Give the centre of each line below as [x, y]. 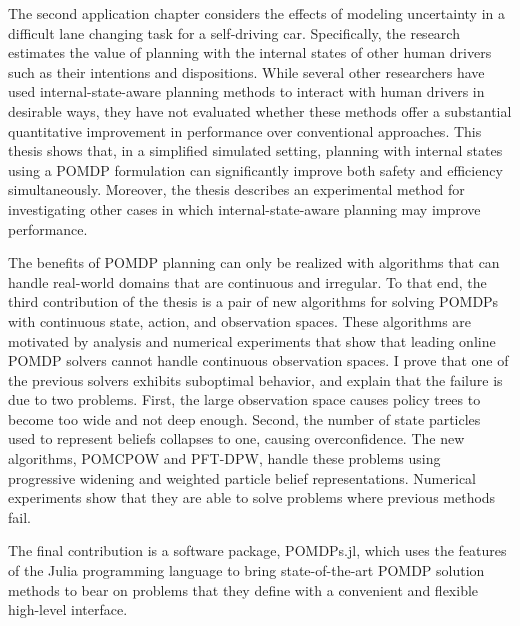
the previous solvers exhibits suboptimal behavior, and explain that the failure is [255, 379]
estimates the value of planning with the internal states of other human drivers [250, 52]
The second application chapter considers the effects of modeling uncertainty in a [257, 13]
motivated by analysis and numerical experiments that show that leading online [252, 340]
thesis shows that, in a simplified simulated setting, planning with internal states [255, 150]
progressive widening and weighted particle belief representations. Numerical [242, 477]
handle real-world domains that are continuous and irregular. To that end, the [247, 281]
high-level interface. [68, 609]
